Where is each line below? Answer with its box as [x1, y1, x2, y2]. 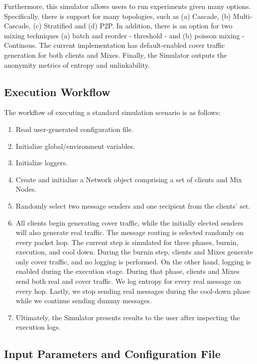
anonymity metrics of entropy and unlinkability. [4, 59, 150, 70]
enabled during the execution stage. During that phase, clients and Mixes [15, 266, 240, 276]
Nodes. [15, 184, 37, 194]
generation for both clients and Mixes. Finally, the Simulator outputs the [4, 49, 227, 60]
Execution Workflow [4, 84, 111, 99]
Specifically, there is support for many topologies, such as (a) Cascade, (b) [4, 10, 231, 21]
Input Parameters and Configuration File [4, 346, 221, 362]
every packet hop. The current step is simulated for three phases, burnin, [15, 237, 239, 247]
